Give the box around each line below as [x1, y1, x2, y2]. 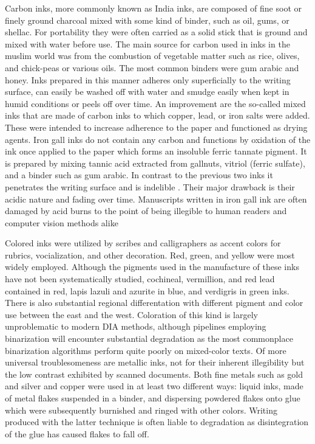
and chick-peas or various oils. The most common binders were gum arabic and [5, 61, 299, 74]
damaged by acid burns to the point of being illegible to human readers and [5, 204, 287, 217]
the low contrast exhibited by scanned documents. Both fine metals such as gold [5, 367, 303, 380]
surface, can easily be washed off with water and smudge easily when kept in [5, 85, 290, 98]
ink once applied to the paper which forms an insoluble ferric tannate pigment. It [5, 145, 307, 158]
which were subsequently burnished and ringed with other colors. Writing [5, 403, 277, 416]
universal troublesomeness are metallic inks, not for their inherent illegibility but [5, 356, 305, 369]
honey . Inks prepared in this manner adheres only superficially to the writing [5, 73, 291, 86]
